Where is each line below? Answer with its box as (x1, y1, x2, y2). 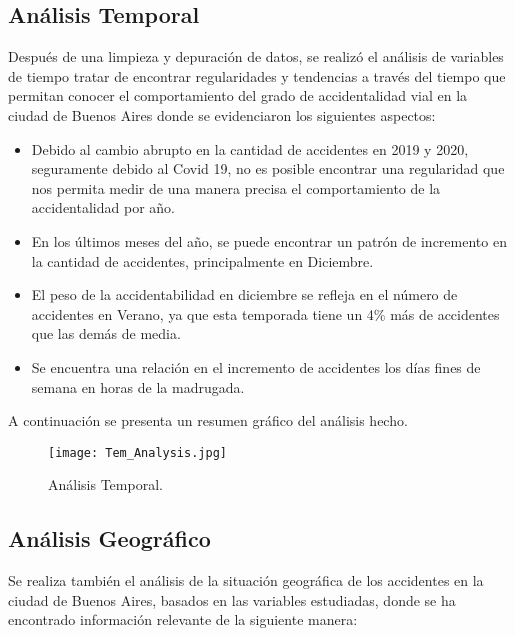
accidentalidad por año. (31, 197, 175, 218)
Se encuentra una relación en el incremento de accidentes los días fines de (31, 356, 481, 377)
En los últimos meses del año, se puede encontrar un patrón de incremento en (31, 230, 507, 251)
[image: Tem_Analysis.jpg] (48, 445, 227, 460)
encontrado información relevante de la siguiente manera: (8, 609, 358, 630)
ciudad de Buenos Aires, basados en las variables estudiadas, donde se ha (8, 589, 456, 610)
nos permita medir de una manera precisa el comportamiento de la (31, 177, 441, 198)
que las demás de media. (31, 323, 181, 344)
